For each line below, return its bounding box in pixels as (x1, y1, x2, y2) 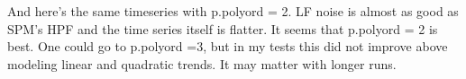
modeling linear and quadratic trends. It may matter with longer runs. (7, 54, 397, 73)
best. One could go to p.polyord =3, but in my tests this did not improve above (7, 37, 448, 56)
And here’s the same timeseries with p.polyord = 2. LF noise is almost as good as (7, 2, 459, 20)
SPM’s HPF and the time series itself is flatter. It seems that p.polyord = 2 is (7, 19, 438, 38)
